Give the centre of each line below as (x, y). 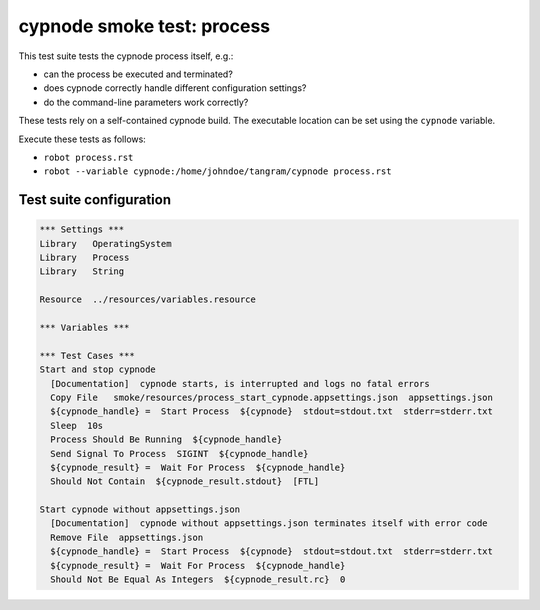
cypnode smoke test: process (144, 26)
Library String (82, 271)
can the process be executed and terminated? (138, 74)
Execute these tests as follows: (82, 139)
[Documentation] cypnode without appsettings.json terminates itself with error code (269, 523)
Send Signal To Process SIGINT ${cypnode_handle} (179, 453)
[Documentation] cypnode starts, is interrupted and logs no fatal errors (240, 383)
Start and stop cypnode (98, 369)
